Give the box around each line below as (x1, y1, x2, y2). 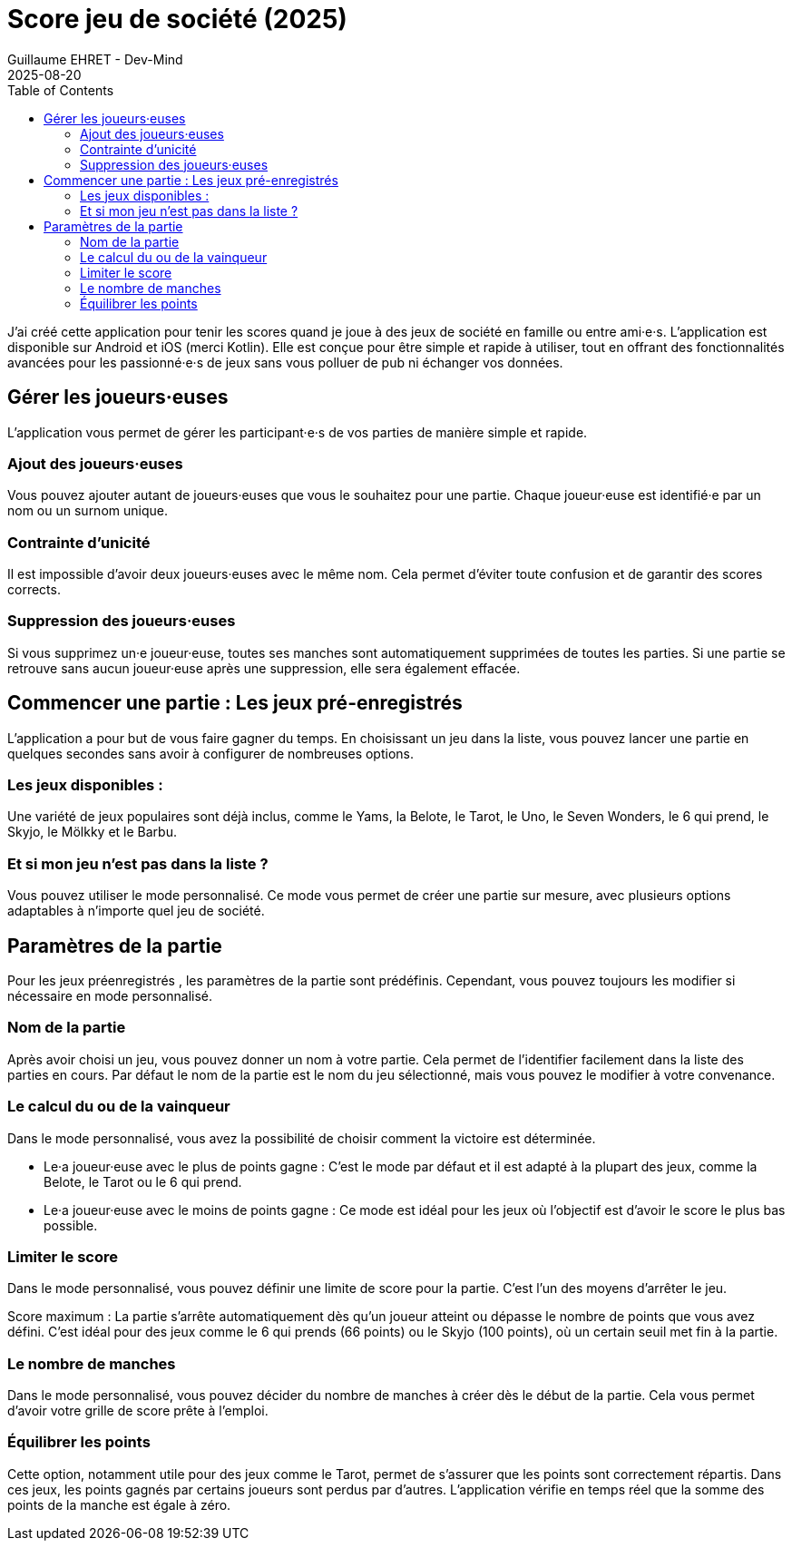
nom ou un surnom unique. (7, 503, 168, 519)
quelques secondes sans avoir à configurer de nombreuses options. (7, 745, 414, 761)
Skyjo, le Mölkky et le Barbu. (7, 824, 177, 840)
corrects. (7, 582, 61, 598)
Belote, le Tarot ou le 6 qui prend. (44, 1173, 242, 1190)
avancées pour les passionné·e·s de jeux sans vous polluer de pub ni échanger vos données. (7, 354, 563, 370)
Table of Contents (7, 82, 114, 98)
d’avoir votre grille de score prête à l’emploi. (7, 1403, 269, 1419)
